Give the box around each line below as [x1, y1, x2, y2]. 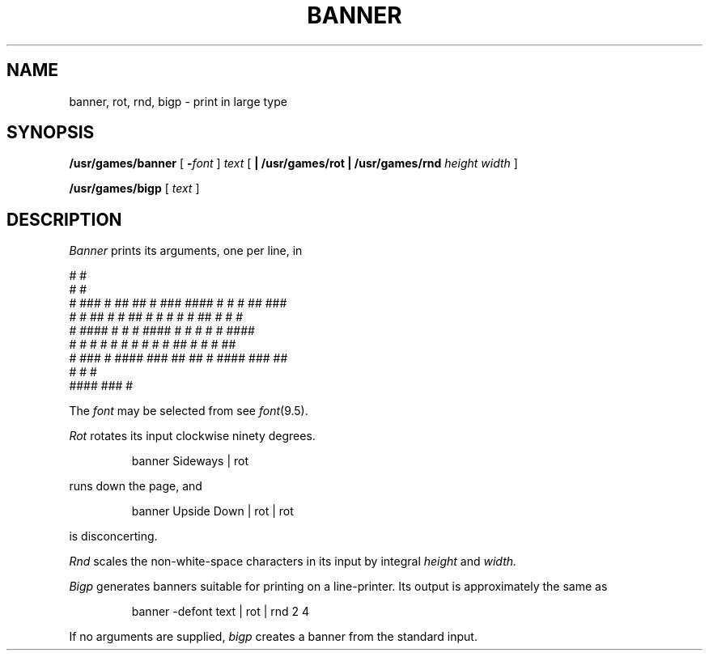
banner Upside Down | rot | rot [131, 504, 294, 519]
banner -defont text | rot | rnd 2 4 [131, 604, 310, 619]
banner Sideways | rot [131, 454, 249, 468]
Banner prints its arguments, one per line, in [69, 244, 303, 258]
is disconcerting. [69, 529, 158, 544]
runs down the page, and [69, 479, 202, 494]
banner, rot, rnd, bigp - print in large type [69, 94, 287, 108]
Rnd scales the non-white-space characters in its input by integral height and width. [69, 554, 517, 569]
